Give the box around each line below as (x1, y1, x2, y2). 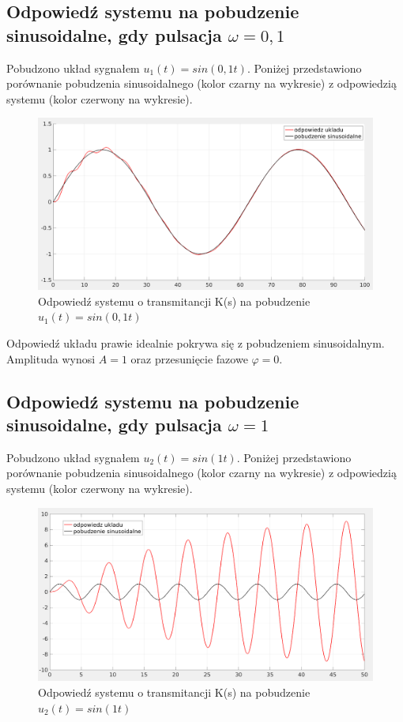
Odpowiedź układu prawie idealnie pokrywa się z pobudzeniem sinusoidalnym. (6, 334, 385, 351)
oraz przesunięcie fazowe (130, 350, 248, 367)
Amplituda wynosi (6, 350, 96, 367)
